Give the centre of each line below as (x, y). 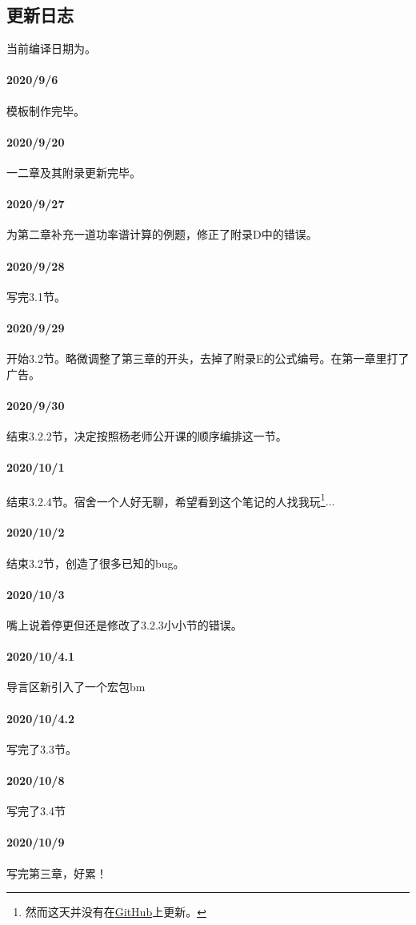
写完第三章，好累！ (57, 873)
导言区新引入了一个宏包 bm (76, 687)
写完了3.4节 (36, 811)
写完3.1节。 (36, 296)
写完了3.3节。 (42, 748)
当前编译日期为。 (51, 48)
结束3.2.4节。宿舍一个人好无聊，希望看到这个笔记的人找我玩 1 (166, 500)
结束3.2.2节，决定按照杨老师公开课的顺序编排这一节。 (147, 436)
